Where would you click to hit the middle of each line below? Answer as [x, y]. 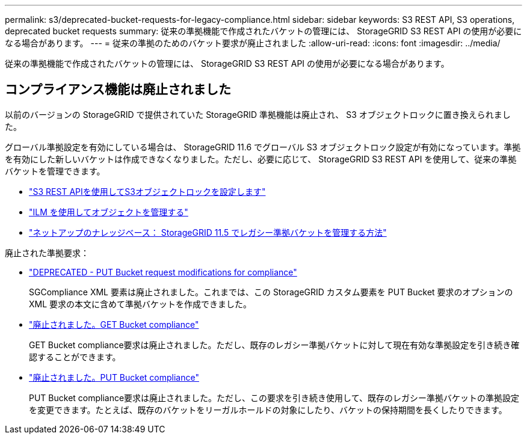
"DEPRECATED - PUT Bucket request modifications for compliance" [163, 272]
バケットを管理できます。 [55, 171]
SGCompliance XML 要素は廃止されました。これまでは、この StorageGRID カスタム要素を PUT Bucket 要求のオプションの [271, 292]
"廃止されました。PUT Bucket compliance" [114, 377]
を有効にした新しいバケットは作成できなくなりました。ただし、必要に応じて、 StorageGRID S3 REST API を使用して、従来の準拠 [261, 159]
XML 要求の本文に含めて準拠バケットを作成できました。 [140, 304]
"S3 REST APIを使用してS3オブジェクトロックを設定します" [147, 191]
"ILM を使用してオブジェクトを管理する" [109, 212]
